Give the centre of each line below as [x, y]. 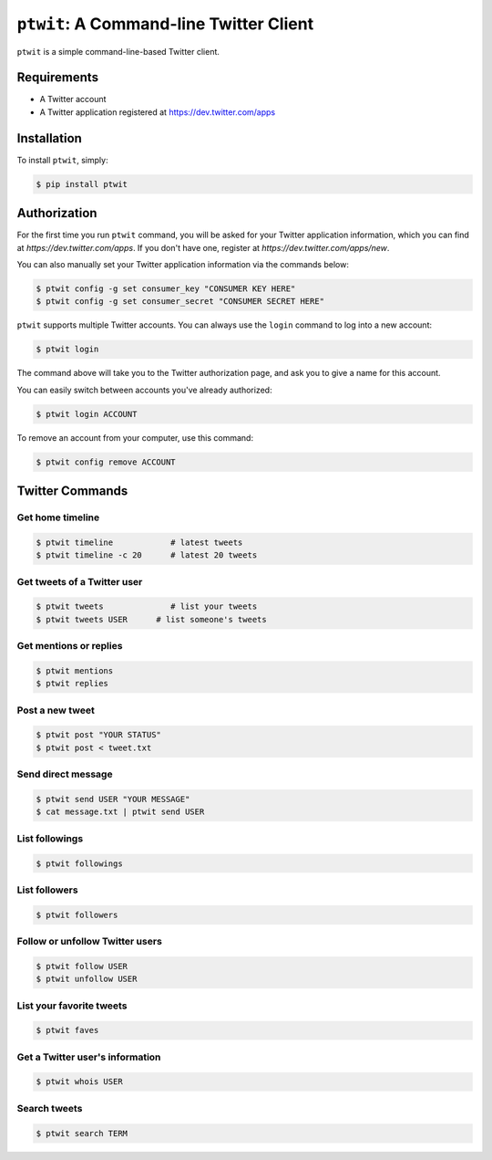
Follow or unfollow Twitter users [90, 941]
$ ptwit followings [79, 863]
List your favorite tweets [72, 1006]
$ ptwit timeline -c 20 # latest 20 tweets [147, 555]
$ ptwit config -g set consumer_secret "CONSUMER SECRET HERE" [180, 302]
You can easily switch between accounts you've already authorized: [144, 390]
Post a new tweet [56, 710]
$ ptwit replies [72, 684]
